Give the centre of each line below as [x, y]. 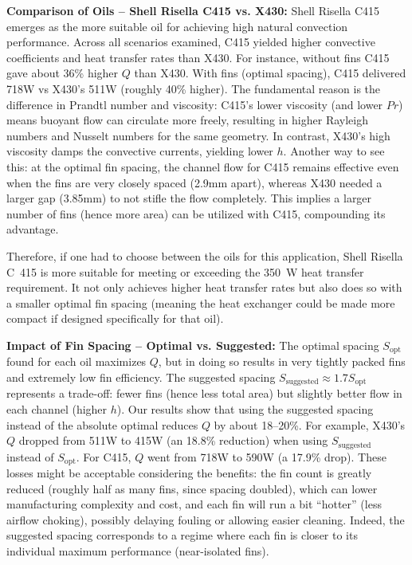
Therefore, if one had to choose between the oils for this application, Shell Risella [205, 255]
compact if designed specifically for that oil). [115, 318]
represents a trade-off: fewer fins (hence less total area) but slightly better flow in [204, 393]
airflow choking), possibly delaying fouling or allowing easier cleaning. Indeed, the [206, 519]
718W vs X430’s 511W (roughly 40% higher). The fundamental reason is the [194, 88]
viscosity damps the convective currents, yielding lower [140, 151]
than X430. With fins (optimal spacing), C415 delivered [270, 73]
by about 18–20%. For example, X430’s [310, 424]
